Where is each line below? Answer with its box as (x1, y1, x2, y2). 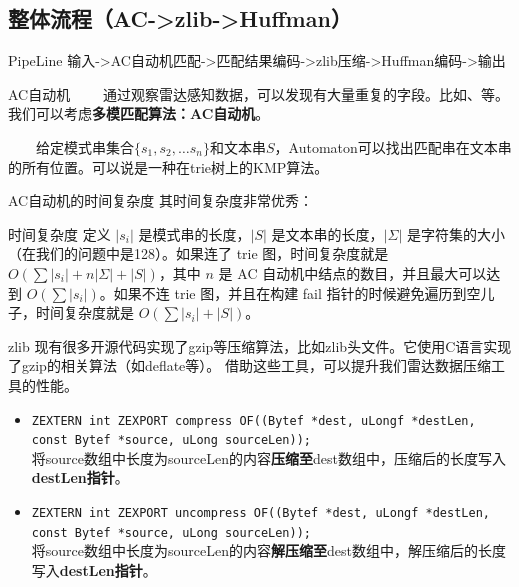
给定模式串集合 (35, 136, 134, 157)
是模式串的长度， (138, 223, 251, 244)
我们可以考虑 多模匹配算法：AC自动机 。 (8, 103, 270, 124)
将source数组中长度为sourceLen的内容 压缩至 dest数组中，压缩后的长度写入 (31, 447, 506, 468)
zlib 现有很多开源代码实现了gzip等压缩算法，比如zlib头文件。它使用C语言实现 (8, 335, 512, 356)
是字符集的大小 (406, 223, 505, 244)
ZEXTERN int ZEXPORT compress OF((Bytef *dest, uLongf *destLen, (31, 413, 476, 428)
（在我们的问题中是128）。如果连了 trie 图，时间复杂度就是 (8, 243, 389, 264)
